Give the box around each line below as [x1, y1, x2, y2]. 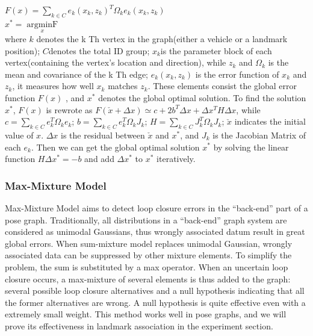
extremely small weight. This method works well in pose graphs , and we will [5, 308, 287, 320]
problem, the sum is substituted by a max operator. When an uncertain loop [5, 260, 288, 273]
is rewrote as [46, 103, 93, 116]
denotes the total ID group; [48, 44, 150, 57]
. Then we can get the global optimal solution [31, 140, 200, 153]
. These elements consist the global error [147, 79, 297, 92]
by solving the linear [213, 140, 289, 153]
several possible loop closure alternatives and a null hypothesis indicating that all [5, 284, 305, 297]
